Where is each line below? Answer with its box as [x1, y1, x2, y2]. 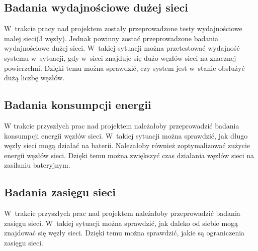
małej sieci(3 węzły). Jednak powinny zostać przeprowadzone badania [4, 33, 218, 43]
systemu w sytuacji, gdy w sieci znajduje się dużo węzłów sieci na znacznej [4, 52, 236, 63]
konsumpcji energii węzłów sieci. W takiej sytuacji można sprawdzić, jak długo [4, 130, 248, 141]
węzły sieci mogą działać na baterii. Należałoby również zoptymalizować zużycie [4, 140, 250, 151]
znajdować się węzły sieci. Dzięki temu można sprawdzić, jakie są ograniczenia [4, 227, 245, 238]
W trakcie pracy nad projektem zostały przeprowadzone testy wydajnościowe [4, 23, 242, 34]
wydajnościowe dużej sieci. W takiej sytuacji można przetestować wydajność [4, 43, 240, 53]
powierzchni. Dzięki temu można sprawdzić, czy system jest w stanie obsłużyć [4, 62, 245, 73]
